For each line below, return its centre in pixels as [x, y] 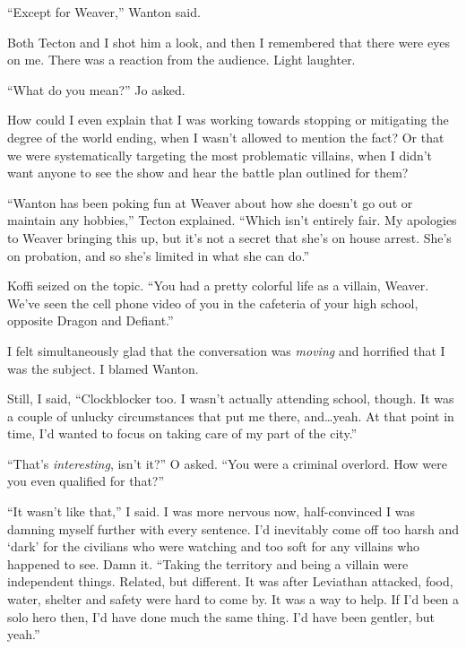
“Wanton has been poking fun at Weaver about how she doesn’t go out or [210, 202]
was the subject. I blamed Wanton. [103, 368]
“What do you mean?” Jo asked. [96, 89]
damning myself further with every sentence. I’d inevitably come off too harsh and [233, 528]
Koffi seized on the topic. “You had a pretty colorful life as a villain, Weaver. [218, 286]
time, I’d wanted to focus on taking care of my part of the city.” [182, 433]
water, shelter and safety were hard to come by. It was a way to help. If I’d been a [233, 599]
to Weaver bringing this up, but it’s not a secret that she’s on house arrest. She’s [229, 237]
